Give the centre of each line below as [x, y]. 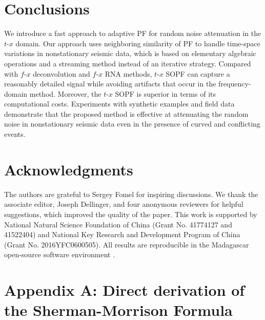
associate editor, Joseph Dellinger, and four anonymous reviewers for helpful [124, 204]
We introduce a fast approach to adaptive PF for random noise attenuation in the [133, 33]
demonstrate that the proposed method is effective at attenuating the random [126, 113]
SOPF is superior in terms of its [165, 93]
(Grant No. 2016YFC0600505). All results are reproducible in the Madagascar [127, 244]
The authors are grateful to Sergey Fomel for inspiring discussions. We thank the [131, 194]
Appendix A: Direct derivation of [125, 290]
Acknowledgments [69, 169]
